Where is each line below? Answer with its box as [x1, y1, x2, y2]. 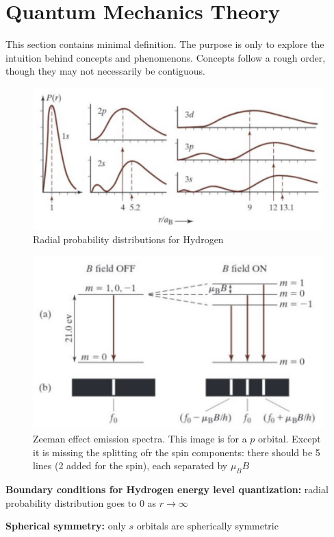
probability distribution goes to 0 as [5, 495, 157, 510]
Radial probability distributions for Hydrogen [33, 232, 224, 247]
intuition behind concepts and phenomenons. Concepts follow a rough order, [5, 50, 326, 64]
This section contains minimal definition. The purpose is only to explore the [5, 37, 324, 51]
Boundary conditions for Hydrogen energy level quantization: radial [5, 482, 329, 497]
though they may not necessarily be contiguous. [5, 64, 205, 78]
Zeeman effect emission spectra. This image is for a [33, 432, 247, 446]
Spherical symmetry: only [5, 519, 126, 533]
